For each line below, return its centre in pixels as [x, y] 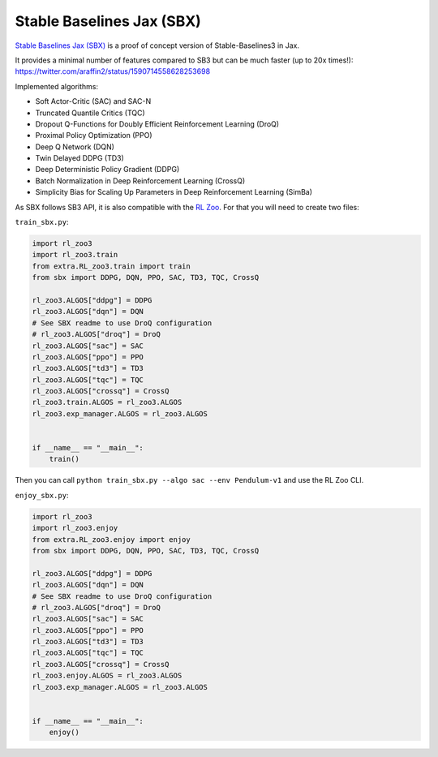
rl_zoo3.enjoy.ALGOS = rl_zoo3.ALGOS [107, 676]
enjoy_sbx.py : [42, 495]
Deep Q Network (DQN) [75, 147]
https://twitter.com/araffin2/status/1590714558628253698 [113, 71]
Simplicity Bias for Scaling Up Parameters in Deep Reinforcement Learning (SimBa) [174, 192]
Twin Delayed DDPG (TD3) [80, 158]
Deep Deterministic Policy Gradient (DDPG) [107, 170]
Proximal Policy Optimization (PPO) [94, 135]
